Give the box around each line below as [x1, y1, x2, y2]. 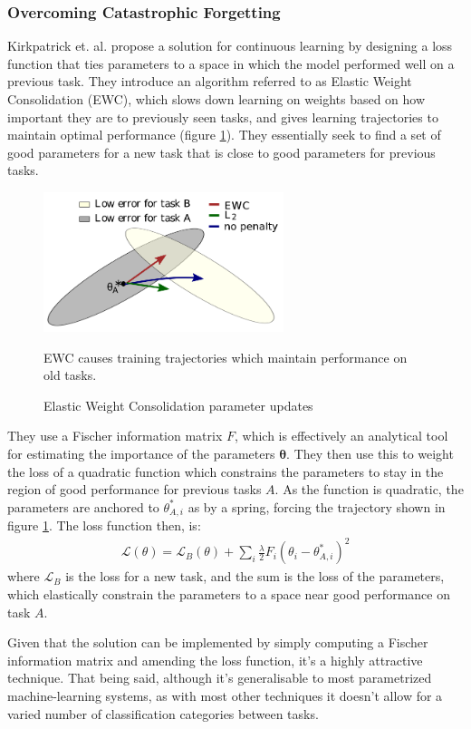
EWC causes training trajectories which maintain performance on [43, 347, 408, 366]
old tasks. [43, 365, 97, 384]
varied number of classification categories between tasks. [7, 704, 319, 723]
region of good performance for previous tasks [7, 480, 262, 499]
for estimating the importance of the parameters [7, 444, 275, 463]
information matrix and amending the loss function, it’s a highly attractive [7, 650, 423, 669]
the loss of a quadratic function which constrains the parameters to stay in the [7, 462, 444, 481]
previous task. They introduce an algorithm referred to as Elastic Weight [7, 72, 412, 91]
